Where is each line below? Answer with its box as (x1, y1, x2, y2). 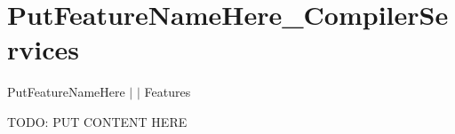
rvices (7, 31, 79, 67)
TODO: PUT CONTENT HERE (7, 112, 188, 130)
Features (144, 83, 191, 101)
